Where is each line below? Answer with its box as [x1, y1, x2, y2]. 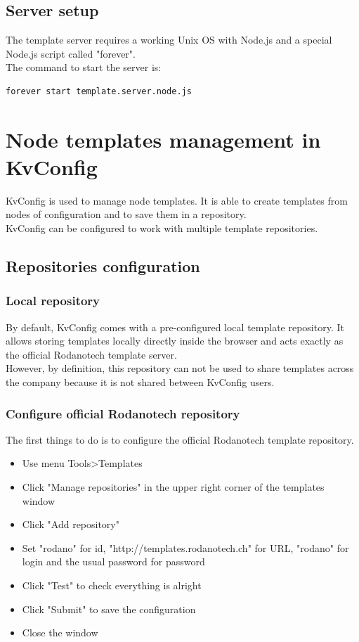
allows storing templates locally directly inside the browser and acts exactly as [6, 333, 344, 348]
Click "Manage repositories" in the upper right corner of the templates [22, 480, 325, 494]
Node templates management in [6, 124, 321, 153]
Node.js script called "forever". [6, 46, 136, 60]
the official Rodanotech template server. [6, 347, 177, 361]
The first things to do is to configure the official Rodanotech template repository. [6, 432, 354, 447]
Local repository [6, 292, 100, 309]
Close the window [22, 625, 98, 640]
